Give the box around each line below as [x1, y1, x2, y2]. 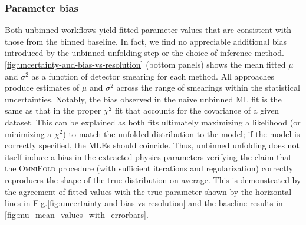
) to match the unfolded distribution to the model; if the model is [62, 127, 300, 140]
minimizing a [5, 127, 52, 140]
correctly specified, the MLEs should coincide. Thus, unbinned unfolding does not [5, 139, 300, 151]
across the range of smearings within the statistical [116, 81, 300, 94]
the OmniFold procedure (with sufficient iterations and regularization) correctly [5, 162, 294, 174]
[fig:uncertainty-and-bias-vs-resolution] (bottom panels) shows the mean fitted [5, 58, 286, 70]
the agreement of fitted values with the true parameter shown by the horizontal [5, 185, 292, 197]
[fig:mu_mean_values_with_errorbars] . [5, 208, 149, 220]
